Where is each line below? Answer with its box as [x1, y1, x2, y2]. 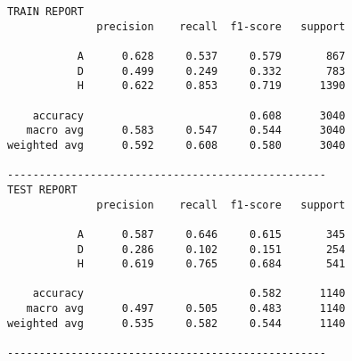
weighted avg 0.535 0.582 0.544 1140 [7, 316, 346, 330]
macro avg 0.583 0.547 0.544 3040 [26, 124, 346, 137]
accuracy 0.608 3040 [32, 109, 346, 122]
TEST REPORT [7, 183, 78, 196]
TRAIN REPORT [7, 5, 84, 18]
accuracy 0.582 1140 [32, 287, 346, 300]
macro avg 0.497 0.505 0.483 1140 [26, 302, 346, 316]
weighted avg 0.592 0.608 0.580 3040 [7, 138, 346, 152]
